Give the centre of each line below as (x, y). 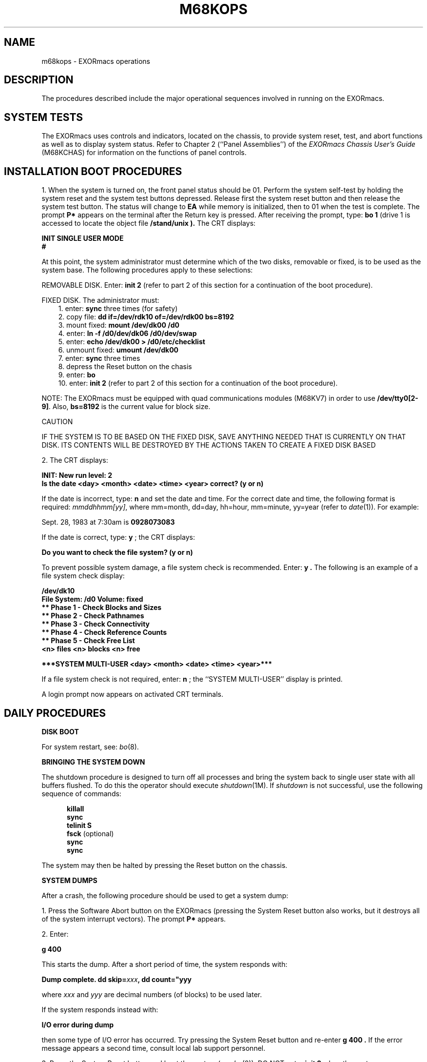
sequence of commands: (81, 793)
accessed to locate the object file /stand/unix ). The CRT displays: (149, 223)
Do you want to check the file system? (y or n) (117, 552)
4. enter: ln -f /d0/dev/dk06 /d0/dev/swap (127, 334)
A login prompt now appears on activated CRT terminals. (133, 694)
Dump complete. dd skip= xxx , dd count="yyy (116, 979)
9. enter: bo (77, 375)
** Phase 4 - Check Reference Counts (104, 632)
